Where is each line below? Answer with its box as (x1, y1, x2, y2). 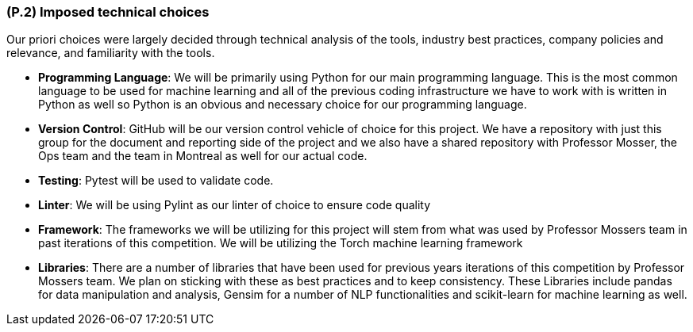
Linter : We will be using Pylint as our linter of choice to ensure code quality (38, 198, 431, 212)
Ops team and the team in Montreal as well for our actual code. (38, 149, 368, 163)
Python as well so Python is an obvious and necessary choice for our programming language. (38, 97, 527, 112)
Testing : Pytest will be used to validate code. (38, 174, 274, 188)
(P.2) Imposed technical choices (6, 4, 210, 20)
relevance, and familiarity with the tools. (6, 46, 215, 60)
